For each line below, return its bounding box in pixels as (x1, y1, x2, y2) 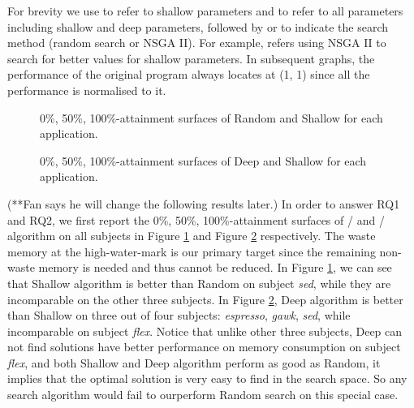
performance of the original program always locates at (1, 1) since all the (7, 66, 370, 83)
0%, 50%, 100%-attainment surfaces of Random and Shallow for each (40, 109, 383, 126)
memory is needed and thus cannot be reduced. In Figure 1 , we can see (38, 259, 392, 276)
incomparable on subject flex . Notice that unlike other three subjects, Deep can (7, 322, 403, 339)
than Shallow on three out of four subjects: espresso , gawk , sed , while (7, 307, 351, 324)
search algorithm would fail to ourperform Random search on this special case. (7, 386, 399, 403)
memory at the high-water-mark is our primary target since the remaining (7, 243, 376, 260)
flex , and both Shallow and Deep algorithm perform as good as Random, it (7, 354, 381, 371)
